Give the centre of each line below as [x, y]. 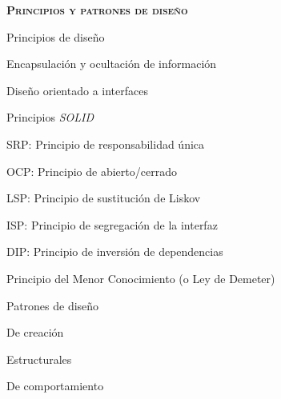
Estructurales [39, 359]
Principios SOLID [50, 117]
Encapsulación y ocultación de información [112, 64]
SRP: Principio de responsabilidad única [106, 144]
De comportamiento [55, 386]
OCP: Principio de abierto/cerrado [92, 171]
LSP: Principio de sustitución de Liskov [104, 198]
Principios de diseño [56, 36]
